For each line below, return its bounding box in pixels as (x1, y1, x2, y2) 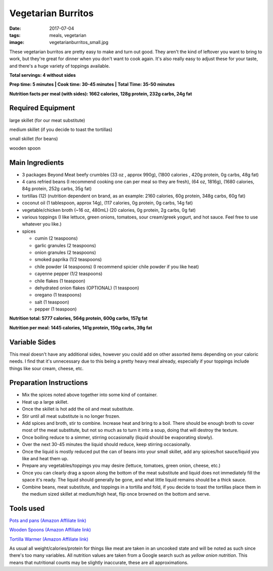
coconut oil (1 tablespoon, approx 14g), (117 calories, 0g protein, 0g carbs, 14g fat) (22, 200, 193, 206)
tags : (9, 32, 21, 38)
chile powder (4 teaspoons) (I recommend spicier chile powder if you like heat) (34, 263, 199, 270)
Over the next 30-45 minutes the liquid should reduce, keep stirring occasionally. (22, 442, 191, 448)
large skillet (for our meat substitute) (9, 117, 85, 123)
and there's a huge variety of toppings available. (9, 63, 110, 69)
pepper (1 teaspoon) (34, 306, 77, 312)
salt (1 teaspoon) (34, 299, 69, 305)
